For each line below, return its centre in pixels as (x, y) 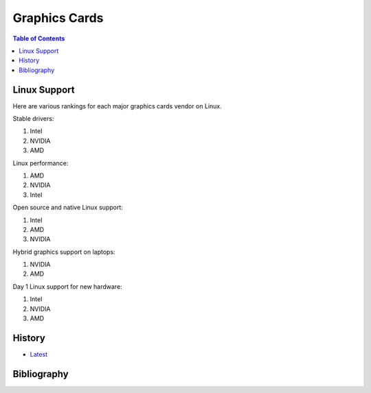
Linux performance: (41, 163)
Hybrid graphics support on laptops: (64, 252)
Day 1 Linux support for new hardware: (68, 286)
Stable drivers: (33, 119)
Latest (39, 354)
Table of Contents (39, 38)
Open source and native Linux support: (68, 207)
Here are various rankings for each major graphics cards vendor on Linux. (117, 106)
